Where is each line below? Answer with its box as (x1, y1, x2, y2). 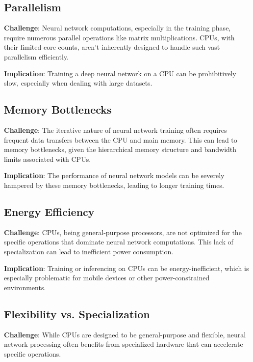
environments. (4, 282, 46, 292)
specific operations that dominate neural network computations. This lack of (4, 237, 233, 247)
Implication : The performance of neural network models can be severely (4, 170, 225, 181)
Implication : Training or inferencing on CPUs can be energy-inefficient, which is (4, 263, 249, 273)
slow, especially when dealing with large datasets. (4, 78, 152, 88)
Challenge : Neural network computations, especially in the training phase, (4, 23, 231, 33)
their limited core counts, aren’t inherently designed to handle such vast (4, 42, 220, 52)
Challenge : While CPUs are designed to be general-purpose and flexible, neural (4, 329, 246, 339)
